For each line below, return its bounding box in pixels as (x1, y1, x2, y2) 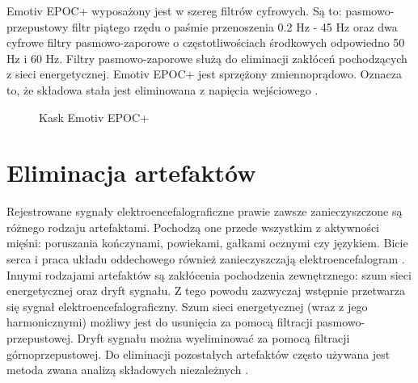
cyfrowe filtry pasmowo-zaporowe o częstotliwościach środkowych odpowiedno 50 (6, 34, 405, 51)
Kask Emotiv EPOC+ (39, 108, 150, 125)
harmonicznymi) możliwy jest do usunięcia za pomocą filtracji (6, 314, 313, 330)
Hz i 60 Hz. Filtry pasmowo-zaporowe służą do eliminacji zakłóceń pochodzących (6, 49, 407, 66)
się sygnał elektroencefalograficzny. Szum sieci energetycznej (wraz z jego (6, 297, 368, 314)
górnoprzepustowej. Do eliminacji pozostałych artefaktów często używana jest (6, 345, 391, 362)
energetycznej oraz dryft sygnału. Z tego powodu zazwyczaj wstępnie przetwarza (6, 282, 406, 299)
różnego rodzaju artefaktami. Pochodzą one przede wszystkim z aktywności (6, 218, 380, 235)
